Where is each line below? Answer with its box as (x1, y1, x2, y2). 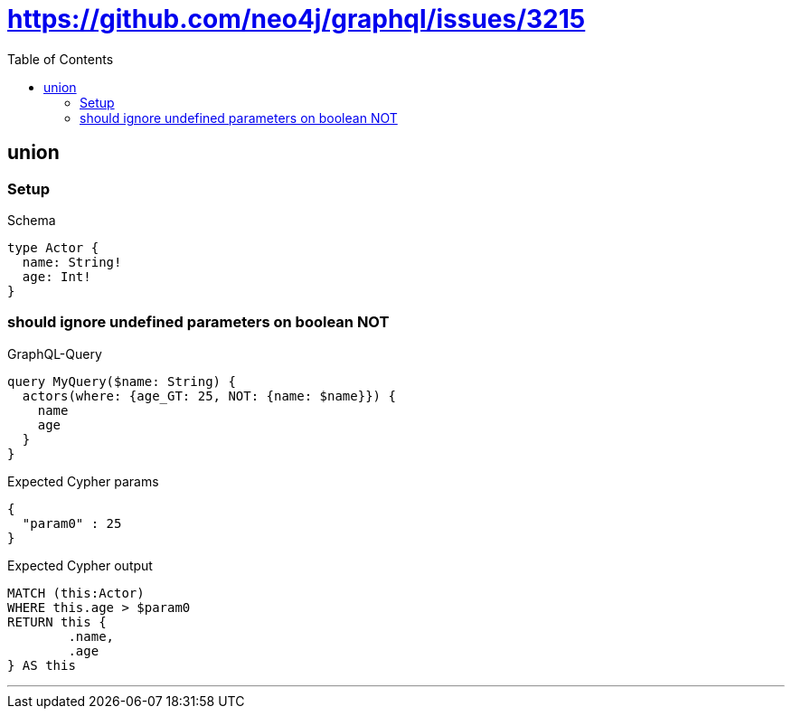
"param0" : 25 (22, 515, 122, 531)
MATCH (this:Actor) (7, 585, 145, 600)
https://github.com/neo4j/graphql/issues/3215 (7, 4, 586, 34)
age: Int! (22, 268, 91, 284)
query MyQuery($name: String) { (7, 373, 236, 389)
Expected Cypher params (7, 473, 159, 489)
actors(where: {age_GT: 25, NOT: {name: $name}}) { (22, 388, 396, 403)
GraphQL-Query (7, 345, 102, 362)
